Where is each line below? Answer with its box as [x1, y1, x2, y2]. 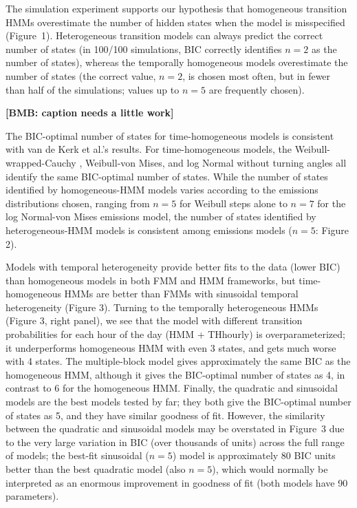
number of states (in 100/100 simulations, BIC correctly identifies [6, 41, 282, 56]
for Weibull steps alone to [180, 195, 288, 210]
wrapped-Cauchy [6, 155, 76, 169]
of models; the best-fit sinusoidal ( [6, 448, 149, 463]
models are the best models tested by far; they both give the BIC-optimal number [6, 394, 351, 409]
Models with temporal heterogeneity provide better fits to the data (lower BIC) [6, 260, 340, 274]
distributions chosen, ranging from [6, 195, 150, 210]
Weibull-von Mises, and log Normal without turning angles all [85, 155, 347, 169]
